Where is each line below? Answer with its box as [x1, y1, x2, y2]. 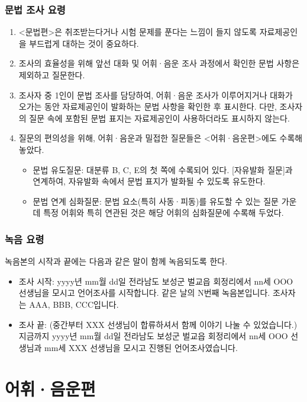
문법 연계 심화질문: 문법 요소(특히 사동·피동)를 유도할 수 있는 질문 [33, 194, 279, 207]
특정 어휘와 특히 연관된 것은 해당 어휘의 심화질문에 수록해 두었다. [43, 206, 284, 219]
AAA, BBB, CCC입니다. [29, 298, 119, 310]
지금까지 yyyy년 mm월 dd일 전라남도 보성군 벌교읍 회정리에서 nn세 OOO [18, 330, 288, 342]
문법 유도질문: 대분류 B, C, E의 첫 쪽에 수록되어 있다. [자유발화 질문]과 [33, 163, 293, 176]
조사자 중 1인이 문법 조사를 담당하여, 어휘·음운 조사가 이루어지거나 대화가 [18, 88, 293, 101]
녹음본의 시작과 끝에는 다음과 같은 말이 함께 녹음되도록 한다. [5, 255, 228, 267]
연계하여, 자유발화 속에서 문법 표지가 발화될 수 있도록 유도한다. [33, 175, 266, 187]
